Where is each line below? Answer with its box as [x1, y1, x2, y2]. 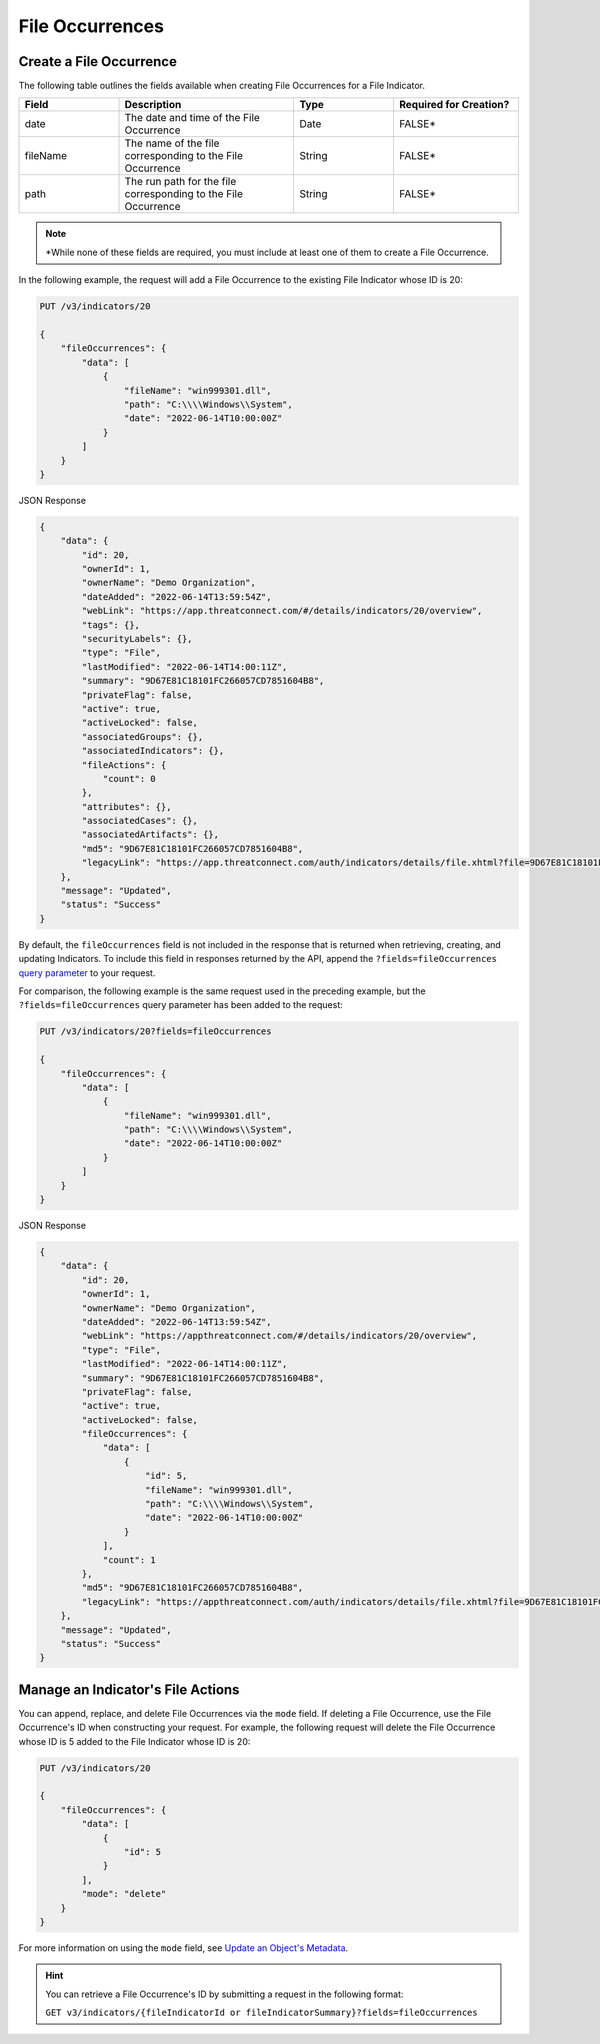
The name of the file [124, 136, 220, 150]
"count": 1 [102, 1554, 157, 1565]
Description [124, 98, 182, 112]
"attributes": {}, [81, 801, 172, 812]
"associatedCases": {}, [81, 815, 199, 827]
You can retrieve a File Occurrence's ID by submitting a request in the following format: [45, 1988, 404, 2000]
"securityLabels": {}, [81, 633, 194, 644]
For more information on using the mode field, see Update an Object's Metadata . [18, 1941, 349, 1954]
